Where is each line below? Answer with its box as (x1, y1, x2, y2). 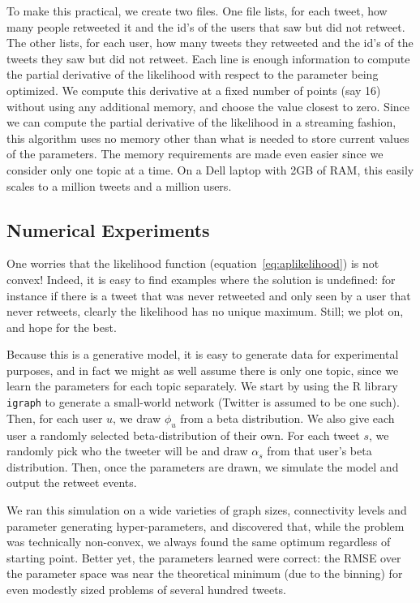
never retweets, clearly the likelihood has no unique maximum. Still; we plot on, (6, 303, 404, 320)
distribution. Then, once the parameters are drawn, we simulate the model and (6, 458, 399, 475)
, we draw (113, 409, 161, 426)
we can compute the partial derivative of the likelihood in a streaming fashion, (6, 114, 396, 131)
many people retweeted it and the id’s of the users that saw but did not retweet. (6, 18, 405, 35)
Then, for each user (6, 409, 103, 426)
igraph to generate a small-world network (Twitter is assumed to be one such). (6, 394, 400, 411)
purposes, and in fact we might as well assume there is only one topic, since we (6, 361, 399, 378)
